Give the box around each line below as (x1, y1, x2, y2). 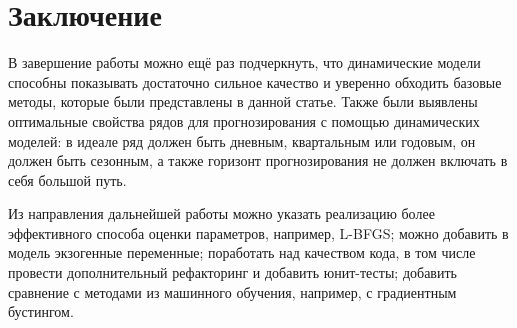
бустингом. (8, 301, 74, 322)
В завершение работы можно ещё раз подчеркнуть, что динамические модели (8, 52, 481, 73)
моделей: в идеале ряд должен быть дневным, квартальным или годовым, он (8, 130, 476, 151)
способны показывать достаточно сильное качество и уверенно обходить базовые (8, 71, 502, 92)
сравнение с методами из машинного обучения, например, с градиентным (8, 281, 457, 302)
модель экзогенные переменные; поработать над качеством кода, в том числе (8, 242, 476, 263)
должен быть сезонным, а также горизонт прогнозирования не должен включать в (8, 150, 508, 171)
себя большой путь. (8, 169, 127, 190)
